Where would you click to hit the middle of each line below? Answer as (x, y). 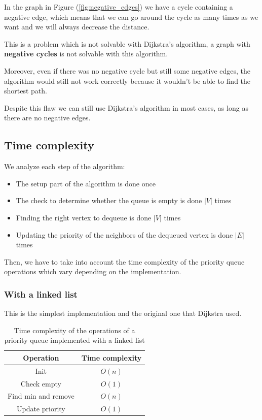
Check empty (41, 383)
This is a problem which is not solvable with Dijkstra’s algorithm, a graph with (127, 43)
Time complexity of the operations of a (74, 330)
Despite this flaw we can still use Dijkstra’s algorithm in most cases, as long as (126, 107)
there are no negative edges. (47, 118)
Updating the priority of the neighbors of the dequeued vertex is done (124, 234)
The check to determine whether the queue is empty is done (109, 200)
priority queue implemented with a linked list (74, 340)
